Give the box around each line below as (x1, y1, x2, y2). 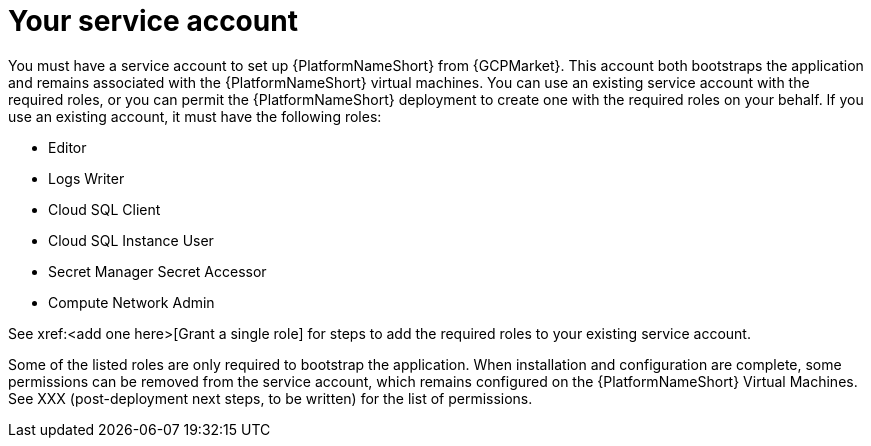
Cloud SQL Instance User (48, 231, 214, 249)
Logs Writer (48, 169, 125, 187)
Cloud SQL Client (48, 200, 161, 218)
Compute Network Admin (48, 293, 215, 311)
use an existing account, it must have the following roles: (8, 107, 382, 125)
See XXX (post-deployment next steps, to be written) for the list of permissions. (8, 389, 533, 407)
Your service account (8, 4, 298, 38)
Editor (48, 138, 87, 156)
